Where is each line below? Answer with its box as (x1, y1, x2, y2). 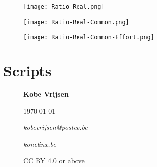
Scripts (3, 60, 52, 81)
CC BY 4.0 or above (23, 155, 85, 166)
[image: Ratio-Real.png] (23, 3, 105, 10)
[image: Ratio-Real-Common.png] (23, 18, 129, 26)
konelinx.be (23, 138, 56, 149)
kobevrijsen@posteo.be (23, 122, 88, 132)
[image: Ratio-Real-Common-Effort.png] (23, 34, 154, 41)
